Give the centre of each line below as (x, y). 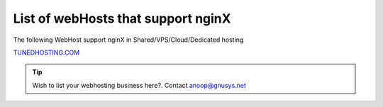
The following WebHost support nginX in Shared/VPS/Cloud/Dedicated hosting (128, 40)
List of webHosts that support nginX (122, 18)
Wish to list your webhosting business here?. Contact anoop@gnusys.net (139, 85)
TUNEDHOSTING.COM (46, 52)
